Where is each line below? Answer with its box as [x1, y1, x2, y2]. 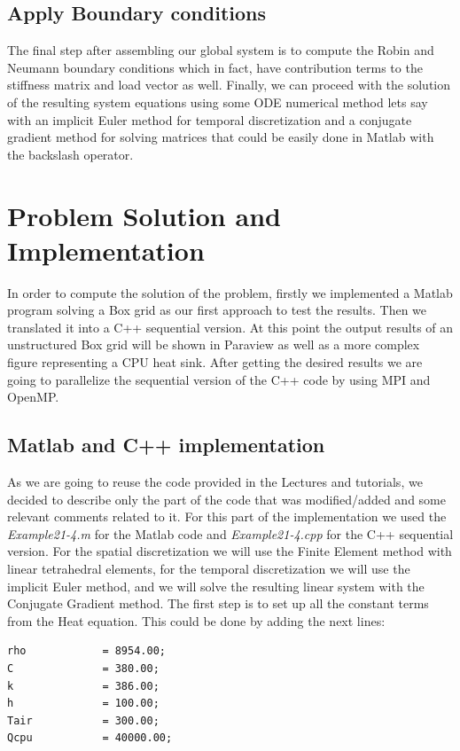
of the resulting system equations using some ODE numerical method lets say [7, 92, 428, 111]
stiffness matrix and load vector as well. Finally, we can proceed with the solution [7, 75, 451, 94]
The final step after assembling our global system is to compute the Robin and [7, 41, 434, 59]
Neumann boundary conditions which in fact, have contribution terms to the [7, 58, 423, 76]
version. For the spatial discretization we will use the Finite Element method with [7, 542, 452, 560]
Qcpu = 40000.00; [7, 731, 173, 745]
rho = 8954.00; [7, 645, 166, 658]
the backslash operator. [7, 145, 134, 163]
